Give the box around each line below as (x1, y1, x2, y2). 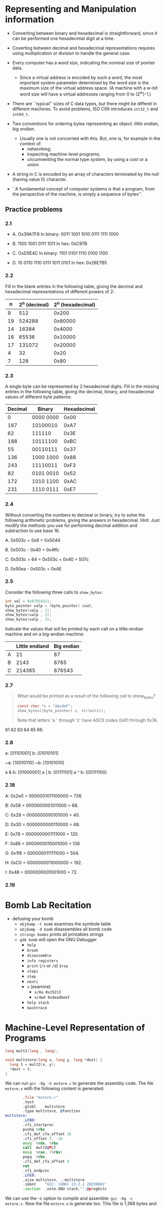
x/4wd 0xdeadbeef (34, 995, 70, 1000)
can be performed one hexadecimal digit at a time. (12, 35, 115, 41)
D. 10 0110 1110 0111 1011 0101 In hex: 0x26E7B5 (12, 260, 107, 266)
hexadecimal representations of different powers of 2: (5, 288, 115, 294)
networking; (27, 146, 52, 152)
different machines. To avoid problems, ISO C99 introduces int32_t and (12, 106, 159, 112)
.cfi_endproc (23, 1168, 50, 1173)
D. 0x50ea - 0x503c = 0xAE (5, 566, 62, 572)
